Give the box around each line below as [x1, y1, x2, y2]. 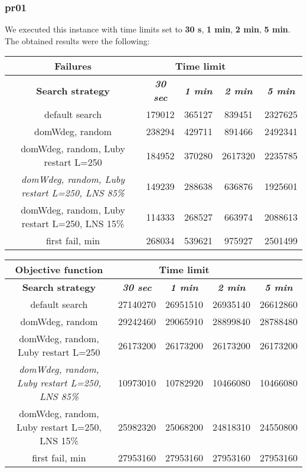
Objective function [15, 263, 103, 277]
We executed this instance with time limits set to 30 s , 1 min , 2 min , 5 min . [5, 23, 290, 35]
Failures [54, 59, 92, 73]
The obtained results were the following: [5, 34, 150, 47]
